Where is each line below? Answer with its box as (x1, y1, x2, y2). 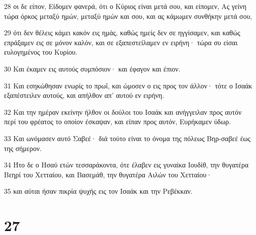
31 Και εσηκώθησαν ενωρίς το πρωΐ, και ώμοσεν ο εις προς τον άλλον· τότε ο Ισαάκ (4, 80, 253, 90)
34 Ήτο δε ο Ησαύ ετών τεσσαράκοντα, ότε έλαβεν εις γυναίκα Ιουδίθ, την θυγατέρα (4, 159, 249, 170)
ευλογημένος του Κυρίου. (4, 47, 78, 57)
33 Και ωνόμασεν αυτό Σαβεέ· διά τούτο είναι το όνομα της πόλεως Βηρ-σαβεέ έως (4, 133, 251, 143)
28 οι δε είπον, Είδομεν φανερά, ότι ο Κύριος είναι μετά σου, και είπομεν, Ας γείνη (4, 1, 247, 11)
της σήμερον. (4, 143, 42, 153)
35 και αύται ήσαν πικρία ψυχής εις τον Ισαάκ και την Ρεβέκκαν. (4, 186, 193, 196)
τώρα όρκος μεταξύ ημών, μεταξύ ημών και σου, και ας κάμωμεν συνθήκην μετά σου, (4, 10, 252, 21)
